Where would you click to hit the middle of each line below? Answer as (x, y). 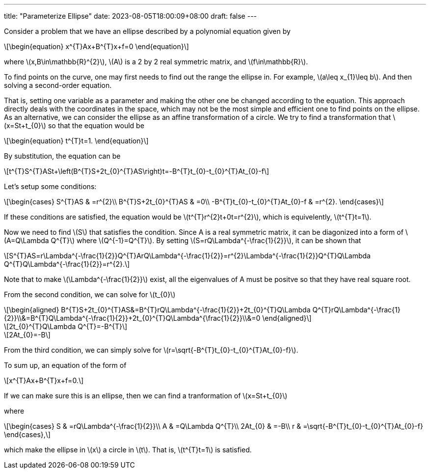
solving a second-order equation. (58, 85)
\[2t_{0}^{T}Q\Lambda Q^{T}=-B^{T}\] (66, 326)
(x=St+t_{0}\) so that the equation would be (74, 125)
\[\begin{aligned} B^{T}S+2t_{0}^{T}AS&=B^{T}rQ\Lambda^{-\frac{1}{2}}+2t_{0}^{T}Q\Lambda (157, 310)
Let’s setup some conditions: (50, 186)
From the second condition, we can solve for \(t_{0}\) (90, 294)
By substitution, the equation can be (62, 156)
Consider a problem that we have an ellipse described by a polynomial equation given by (147, 31)
